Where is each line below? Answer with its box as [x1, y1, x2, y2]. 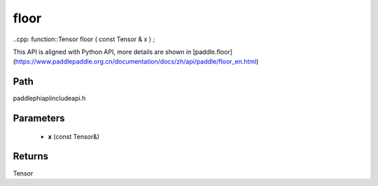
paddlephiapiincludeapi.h [13, 94, 86, 103]
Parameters [13, 113, 65, 124]
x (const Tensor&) [48, 132, 100, 141]
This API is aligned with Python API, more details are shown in [13, 48, 192, 56]
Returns [13, 150, 49, 162]
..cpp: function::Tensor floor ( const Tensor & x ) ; [13, 35, 155, 43]
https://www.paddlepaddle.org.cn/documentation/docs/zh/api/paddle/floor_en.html [15, 57, 257, 66]
